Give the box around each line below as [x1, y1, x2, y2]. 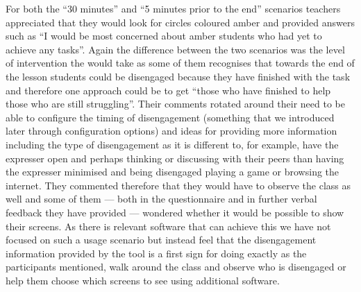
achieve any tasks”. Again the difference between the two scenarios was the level [6, 42, 345, 56]
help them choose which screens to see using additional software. [6, 273, 280, 287]
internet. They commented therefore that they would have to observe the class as [6, 178, 351, 192]
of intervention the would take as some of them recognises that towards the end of [6, 55, 355, 70]
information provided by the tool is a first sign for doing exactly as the [6, 246, 307, 260]
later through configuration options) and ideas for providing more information [6, 123, 337, 138]
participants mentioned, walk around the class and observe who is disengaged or [6, 259, 346, 274]
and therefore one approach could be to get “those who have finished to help [6, 83, 331, 97]
